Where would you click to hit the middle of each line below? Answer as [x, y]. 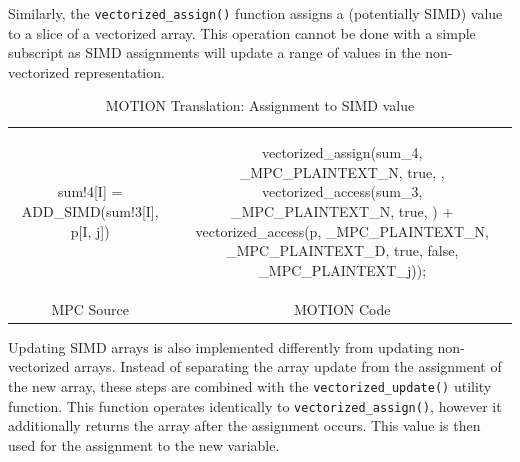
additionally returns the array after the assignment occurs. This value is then [244, 425]
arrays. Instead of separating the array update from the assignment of [288, 366]
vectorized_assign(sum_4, [342, 152]
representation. [119, 71]
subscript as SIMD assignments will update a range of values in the [214, 52]
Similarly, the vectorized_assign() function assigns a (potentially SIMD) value [255, 13]
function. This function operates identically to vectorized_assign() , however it [255, 405]
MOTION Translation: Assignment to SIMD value [260, 105]
